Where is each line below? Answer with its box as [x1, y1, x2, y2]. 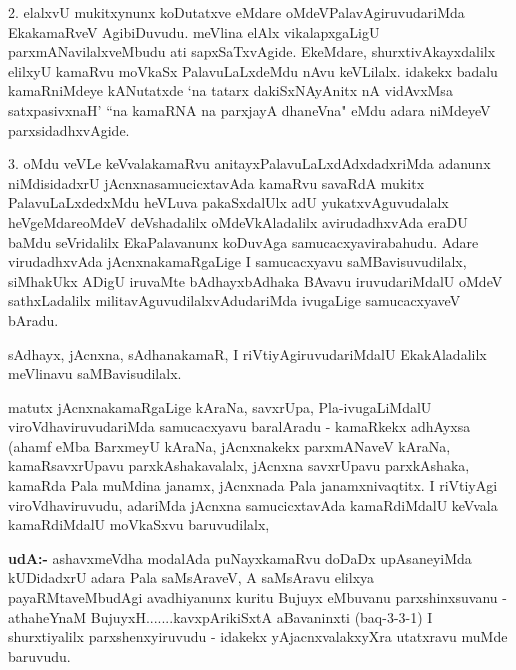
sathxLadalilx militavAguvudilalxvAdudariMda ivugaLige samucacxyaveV [8, 290, 461, 311]
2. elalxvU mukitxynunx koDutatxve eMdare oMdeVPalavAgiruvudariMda [8, 2, 465, 22]
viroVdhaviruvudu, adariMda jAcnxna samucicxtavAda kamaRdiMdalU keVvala [8, 494, 498, 515]
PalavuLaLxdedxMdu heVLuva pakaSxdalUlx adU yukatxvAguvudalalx [8, 192, 449, 213]
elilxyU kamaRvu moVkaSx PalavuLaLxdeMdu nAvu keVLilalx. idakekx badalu [8, 60, 498, 81]
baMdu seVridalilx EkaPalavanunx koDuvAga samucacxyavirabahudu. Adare [8, 231, 479, 252]
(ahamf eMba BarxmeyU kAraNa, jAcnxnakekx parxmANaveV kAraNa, [8, 435, 451, 456]
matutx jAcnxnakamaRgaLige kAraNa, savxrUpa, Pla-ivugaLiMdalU [8, 396, 432, 417]
